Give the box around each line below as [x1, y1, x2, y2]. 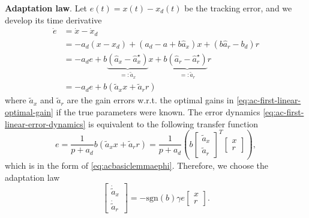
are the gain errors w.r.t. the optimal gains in [67, 94, 234, 106]
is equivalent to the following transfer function [88, 117, 259, 130]
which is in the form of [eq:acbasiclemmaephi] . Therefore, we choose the [5, 159, 268, 172]
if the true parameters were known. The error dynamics [56, 105, 260, 118]
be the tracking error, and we [184, 2, 292, 14]
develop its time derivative [5, 13, 102, 26]
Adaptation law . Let [5, 2, 88, 14]
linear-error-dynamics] [5, 117, 86, 130]
